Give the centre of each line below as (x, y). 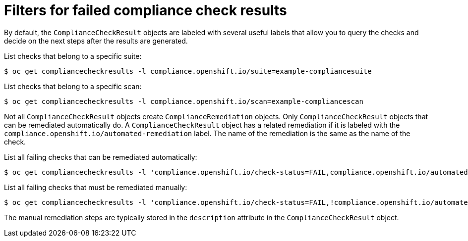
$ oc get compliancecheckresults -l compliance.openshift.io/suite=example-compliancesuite (188, 71)
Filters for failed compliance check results (146, 10)
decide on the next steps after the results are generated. (96, 41)
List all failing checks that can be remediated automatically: (101, 157)
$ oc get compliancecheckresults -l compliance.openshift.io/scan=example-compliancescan (184, 101)
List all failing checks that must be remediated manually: (96, 187)
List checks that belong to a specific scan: (73, 86)
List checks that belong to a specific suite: (73, 56)
